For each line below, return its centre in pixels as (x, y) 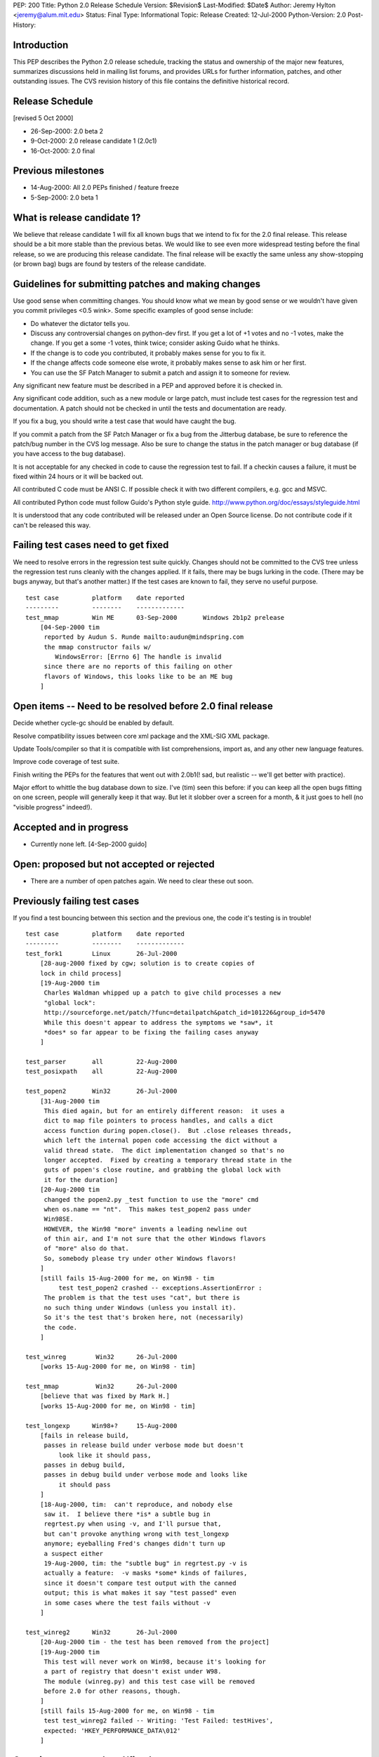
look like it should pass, (105, 1455)
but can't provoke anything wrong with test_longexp (137, 1534)
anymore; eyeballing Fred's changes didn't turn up (135, 1544)
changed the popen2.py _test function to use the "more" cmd (151, 1199)
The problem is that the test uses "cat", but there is (142, 1298)
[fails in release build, (85, 1435)
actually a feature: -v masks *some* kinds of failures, (146, 1573)
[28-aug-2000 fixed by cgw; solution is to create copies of (147, 964)
